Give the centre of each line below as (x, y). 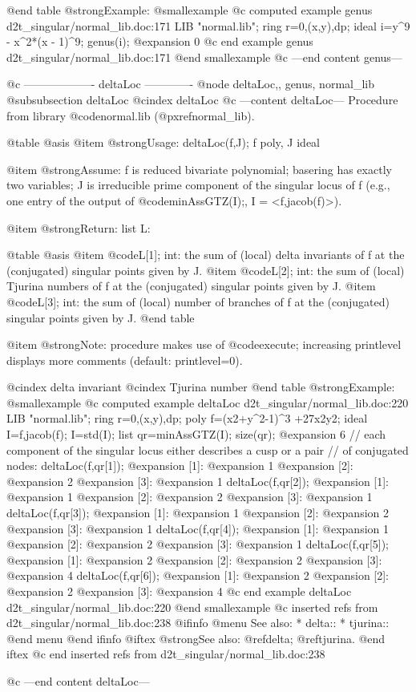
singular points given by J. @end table (101, 317)
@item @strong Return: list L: (79, 227)
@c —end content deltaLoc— (78, 680)
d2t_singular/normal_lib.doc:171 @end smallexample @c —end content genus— (204, 57)
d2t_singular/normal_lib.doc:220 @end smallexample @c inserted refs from (192, 607)
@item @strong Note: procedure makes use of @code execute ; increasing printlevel (204, 344)
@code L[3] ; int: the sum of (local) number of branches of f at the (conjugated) (198, 301)
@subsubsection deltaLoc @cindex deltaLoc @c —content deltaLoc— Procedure (202, 99)
